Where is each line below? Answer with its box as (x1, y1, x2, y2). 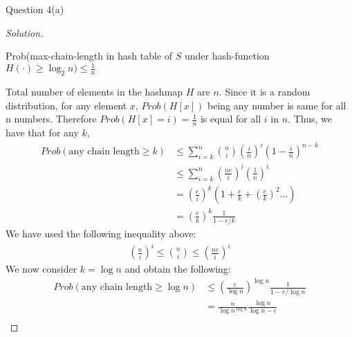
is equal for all (200, 111, 261, 126)
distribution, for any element (6, 98, 127, 112)
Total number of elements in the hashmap (6, 84, 183, 99)
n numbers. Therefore (6, 111, 97, 126)
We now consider (6, 262, 77, 276)
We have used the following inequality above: (6, 226, 196, 241)
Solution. (6, 25, 44, 39)
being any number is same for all (207, 98, 346, 112)
